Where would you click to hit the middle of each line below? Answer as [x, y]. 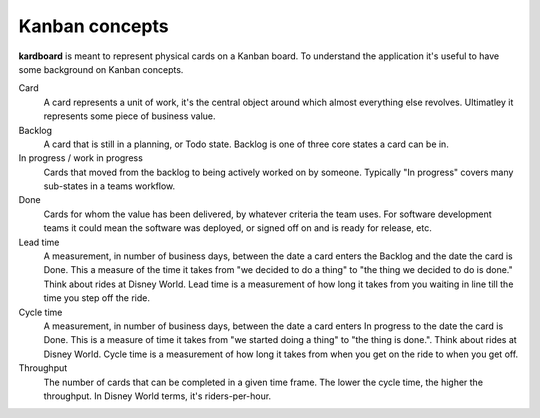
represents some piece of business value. [129, 116]
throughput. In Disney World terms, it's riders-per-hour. [157, 396]
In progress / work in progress [81, 158]
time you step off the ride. [96, 298]
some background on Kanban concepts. [101, 69]
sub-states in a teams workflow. [109, 186]
